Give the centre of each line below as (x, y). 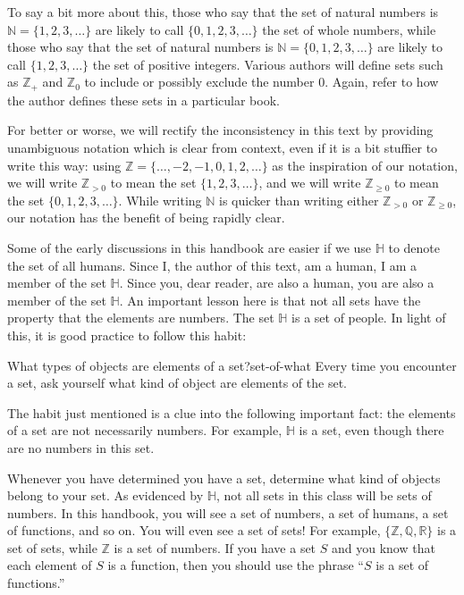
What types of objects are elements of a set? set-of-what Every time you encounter (232, 365)
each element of (50, 565)
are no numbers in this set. (81, 447)
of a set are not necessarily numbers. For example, (145, 430)
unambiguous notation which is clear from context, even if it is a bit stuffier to (223, 148)
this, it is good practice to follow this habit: (127, 335)
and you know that (383, 547)
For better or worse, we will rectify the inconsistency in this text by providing (220, 130)
